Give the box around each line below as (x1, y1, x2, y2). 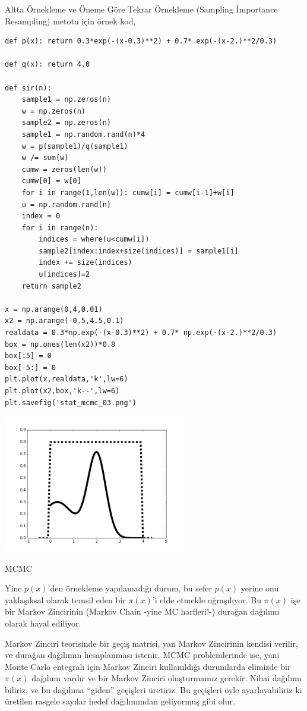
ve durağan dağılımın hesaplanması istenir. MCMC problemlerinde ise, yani (5, 649, 280, 661)
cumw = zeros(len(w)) (21, 165, 107, 174)
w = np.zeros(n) (21, 107, 86, 115)
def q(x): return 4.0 (5, 60, 90, 69)
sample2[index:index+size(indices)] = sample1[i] (39, 246, 239, 255)
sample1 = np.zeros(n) (21, 95, 111, 104)
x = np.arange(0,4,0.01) (5, 305, 103, 314)
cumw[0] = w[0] (21, 177, 81, 186)
